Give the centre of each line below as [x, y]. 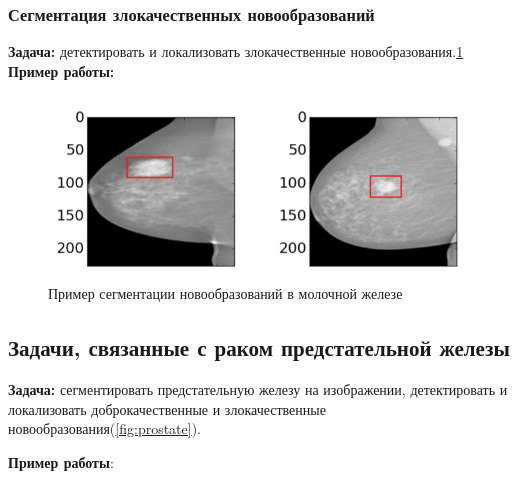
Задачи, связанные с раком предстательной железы [259, 347]
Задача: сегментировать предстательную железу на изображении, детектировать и [258, 388]
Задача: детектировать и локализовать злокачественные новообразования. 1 [236, 51]
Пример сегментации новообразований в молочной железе [225, 293]
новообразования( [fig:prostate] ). [105, 428]
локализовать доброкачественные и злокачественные [167, 408]
